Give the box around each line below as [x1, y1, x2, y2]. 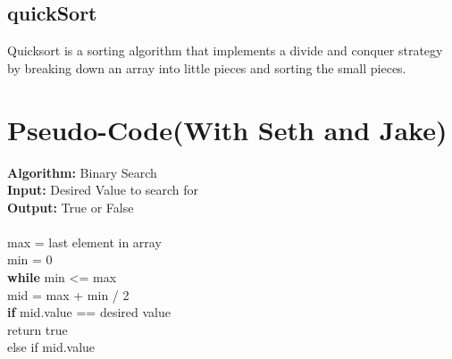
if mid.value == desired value [7, 303, 171, 321]
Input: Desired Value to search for [7, 180, 199, 199]
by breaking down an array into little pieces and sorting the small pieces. [7, 58, 406, 77]
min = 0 [7, 250, 53, 269]
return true [7, 320, 68, 338]
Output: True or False [7, 197, 134, 216]
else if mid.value [7, 338, 96, 356]
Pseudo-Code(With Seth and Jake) [7, 111, 448, 147]
